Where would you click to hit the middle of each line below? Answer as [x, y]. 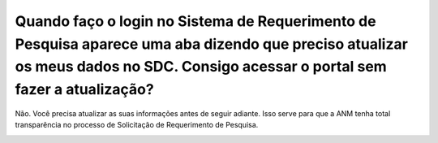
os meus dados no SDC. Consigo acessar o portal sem [201, 67]
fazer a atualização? [84, 90]
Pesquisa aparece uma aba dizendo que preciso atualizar [212, 44]
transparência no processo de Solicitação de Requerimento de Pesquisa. [137, 125]
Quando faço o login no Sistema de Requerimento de [195, 21]
